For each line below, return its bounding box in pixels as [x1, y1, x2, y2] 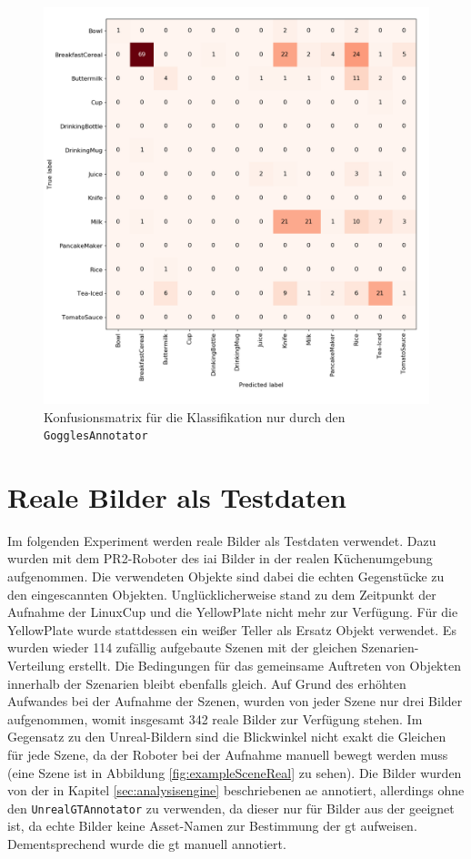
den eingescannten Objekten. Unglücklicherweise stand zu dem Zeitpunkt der [7, 584, 436, 603]
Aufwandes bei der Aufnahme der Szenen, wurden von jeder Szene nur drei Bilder [7, 692, 463, 711]
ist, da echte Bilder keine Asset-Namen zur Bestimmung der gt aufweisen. [7, 816, 417, 835]
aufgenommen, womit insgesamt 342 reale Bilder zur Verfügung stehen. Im [7, 709, 423, 728]
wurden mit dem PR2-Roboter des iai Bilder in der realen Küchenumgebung [7, 549, 433, 568]
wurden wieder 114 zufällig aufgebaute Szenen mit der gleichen [7, 638, 357, 657]
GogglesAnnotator [44, 429, 148, 443]
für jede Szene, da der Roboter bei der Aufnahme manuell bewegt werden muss [7, 745, 448, 763]
